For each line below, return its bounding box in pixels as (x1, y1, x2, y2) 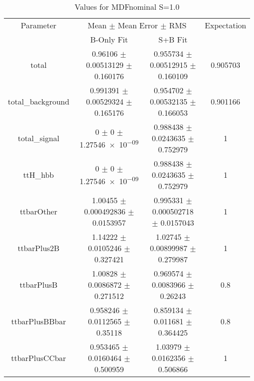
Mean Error (118, 20, 158, 31)
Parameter (21, 20, 57, 31)
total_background (8, 96, 69, 107)
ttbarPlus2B (18, 242, 60, 254)
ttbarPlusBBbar (11, 316, 66, 327)
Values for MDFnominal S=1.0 (74, 1, 180, 12)
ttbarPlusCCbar (11, 352, 66, 363)
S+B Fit (158, 34, 188, 45)
